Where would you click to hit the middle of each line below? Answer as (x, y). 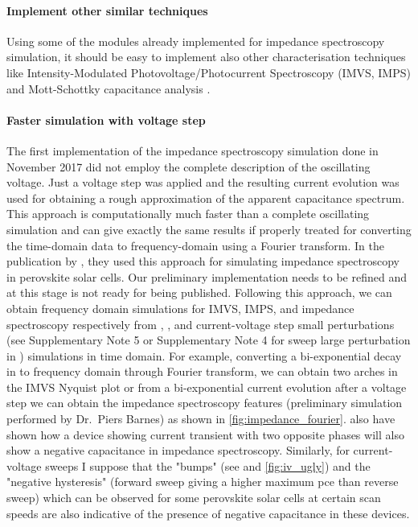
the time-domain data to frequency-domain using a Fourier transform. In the (195, 245)
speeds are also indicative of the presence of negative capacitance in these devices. (208, 513)
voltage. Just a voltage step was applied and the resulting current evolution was (203, 182)
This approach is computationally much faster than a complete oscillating (188, 214)
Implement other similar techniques (107, 10)
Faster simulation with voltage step (106, 119)
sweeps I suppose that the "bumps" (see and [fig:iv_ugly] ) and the (208, 465)
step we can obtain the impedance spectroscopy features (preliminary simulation (205, 403)
